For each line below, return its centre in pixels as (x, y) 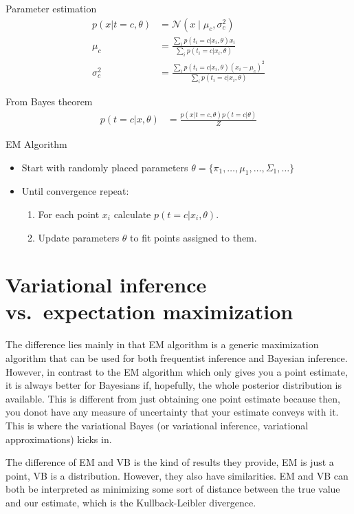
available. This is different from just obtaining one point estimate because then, (173, 398)
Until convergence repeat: (75, 191)
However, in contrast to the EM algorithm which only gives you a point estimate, (177, 371)
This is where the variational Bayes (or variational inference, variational (157, 425)
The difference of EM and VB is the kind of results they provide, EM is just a (170, 462)
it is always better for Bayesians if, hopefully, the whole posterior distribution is (174, 385)
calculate (132, 214)
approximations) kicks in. (59, 439)
